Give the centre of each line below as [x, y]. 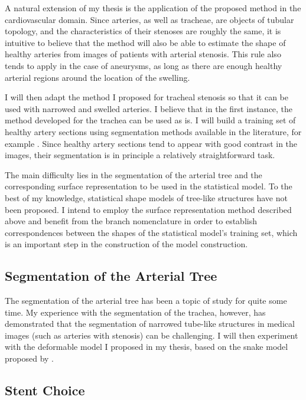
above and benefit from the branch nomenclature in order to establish [131, 221]
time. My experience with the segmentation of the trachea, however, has [135, 312]
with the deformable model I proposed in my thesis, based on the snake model [147, 347]
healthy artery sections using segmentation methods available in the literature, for [153, 131]
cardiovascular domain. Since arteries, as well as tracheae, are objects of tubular [149, 19]
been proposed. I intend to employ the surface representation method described [148, 209]
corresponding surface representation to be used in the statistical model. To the [149, 186]
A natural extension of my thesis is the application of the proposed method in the [153, 8]
